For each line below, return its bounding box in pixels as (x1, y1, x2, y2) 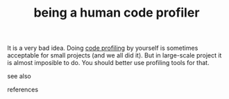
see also (7, 72, 31, 80)
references (7, 85, 39, 94)
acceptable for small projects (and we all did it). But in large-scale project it (7, 51, 222, 60)
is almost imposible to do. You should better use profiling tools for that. (7, 59, 210, 67)
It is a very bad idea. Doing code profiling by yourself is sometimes (7, 44, 198, 53)
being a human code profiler (33, 5, 200, 21)
